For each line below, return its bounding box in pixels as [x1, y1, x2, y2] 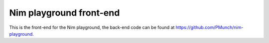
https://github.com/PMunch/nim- [175, 24, 244, 30]
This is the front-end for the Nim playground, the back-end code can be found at [9, 24, 175, 30]
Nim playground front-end [9, 7, 120, 18]
